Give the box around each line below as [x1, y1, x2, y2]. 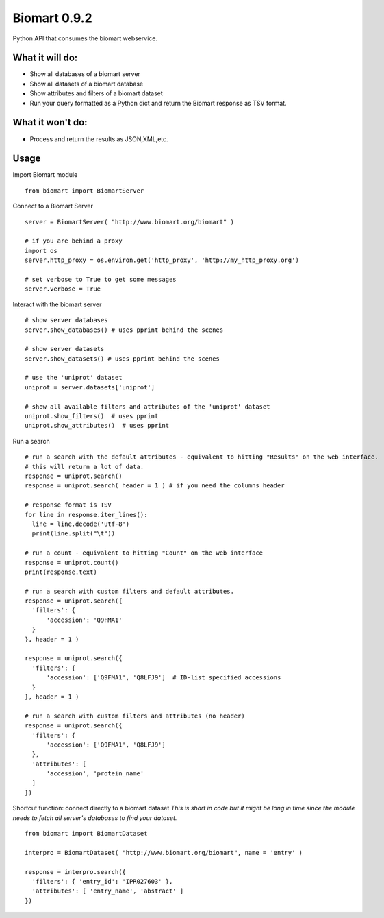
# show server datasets [25, 345, 105, 353]
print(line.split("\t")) [31, 530, 116, 537]
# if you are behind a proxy [25, 237, 123, 245]
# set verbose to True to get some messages [25, 275, 177, 283]
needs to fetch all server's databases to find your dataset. [12, 813, 177, 822]
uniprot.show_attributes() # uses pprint [25, 422, 170, 430]
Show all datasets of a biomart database [29, 80, 144, 88]
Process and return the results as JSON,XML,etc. [29, 134, 169, 143]
